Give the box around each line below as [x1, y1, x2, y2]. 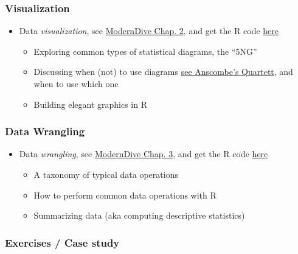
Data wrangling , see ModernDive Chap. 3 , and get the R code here [19, 147, 268, 160]
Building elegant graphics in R [33, 97, 148, 110]
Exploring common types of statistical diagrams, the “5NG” [33, 44, 257, 57]
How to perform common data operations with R [33, 188, 217, 201]
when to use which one [33, 77, 119, 90]
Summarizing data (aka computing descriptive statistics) [33, 209, 245, 222]
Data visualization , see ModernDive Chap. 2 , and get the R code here [19, 24, 279, 37]
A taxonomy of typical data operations [33, 168, 178, 180]
